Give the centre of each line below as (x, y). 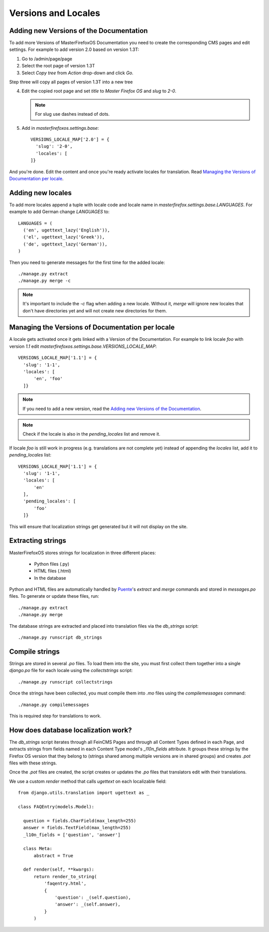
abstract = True (54, 855)
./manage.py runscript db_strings (60, 638)
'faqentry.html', (65, 884)
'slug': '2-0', (54, 146)
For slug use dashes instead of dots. (72, 114)
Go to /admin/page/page (47, 59)
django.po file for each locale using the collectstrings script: (71, 671)
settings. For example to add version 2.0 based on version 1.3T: (74, 49)
